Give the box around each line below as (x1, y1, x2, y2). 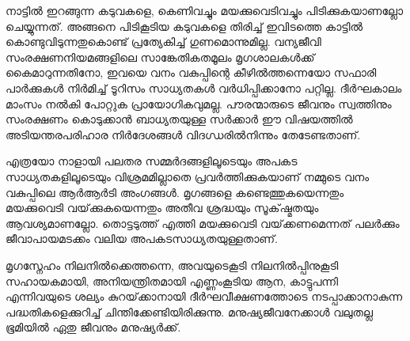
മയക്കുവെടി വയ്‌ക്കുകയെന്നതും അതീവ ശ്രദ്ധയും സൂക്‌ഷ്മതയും (6, 199, 319, 216)
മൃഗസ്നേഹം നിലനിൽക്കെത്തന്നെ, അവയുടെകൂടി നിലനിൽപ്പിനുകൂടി (6, 256, 339, 273)
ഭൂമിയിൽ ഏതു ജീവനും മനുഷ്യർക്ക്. (6, 319, 181, 335)
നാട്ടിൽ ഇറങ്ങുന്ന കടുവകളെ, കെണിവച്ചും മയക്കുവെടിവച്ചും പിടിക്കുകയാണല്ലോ (6, 2, 403, 18)
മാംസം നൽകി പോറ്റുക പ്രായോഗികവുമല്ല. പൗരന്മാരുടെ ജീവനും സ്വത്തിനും (6, 95, 392, 112)
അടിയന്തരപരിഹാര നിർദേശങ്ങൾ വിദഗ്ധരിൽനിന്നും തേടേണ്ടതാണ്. (6, 126, 361, 142)
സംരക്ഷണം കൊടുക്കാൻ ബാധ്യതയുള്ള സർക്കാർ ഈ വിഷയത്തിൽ (6, 111, 353, 127)
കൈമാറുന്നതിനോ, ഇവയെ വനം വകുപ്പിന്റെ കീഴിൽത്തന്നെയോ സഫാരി (6, 64, 377, 81)
